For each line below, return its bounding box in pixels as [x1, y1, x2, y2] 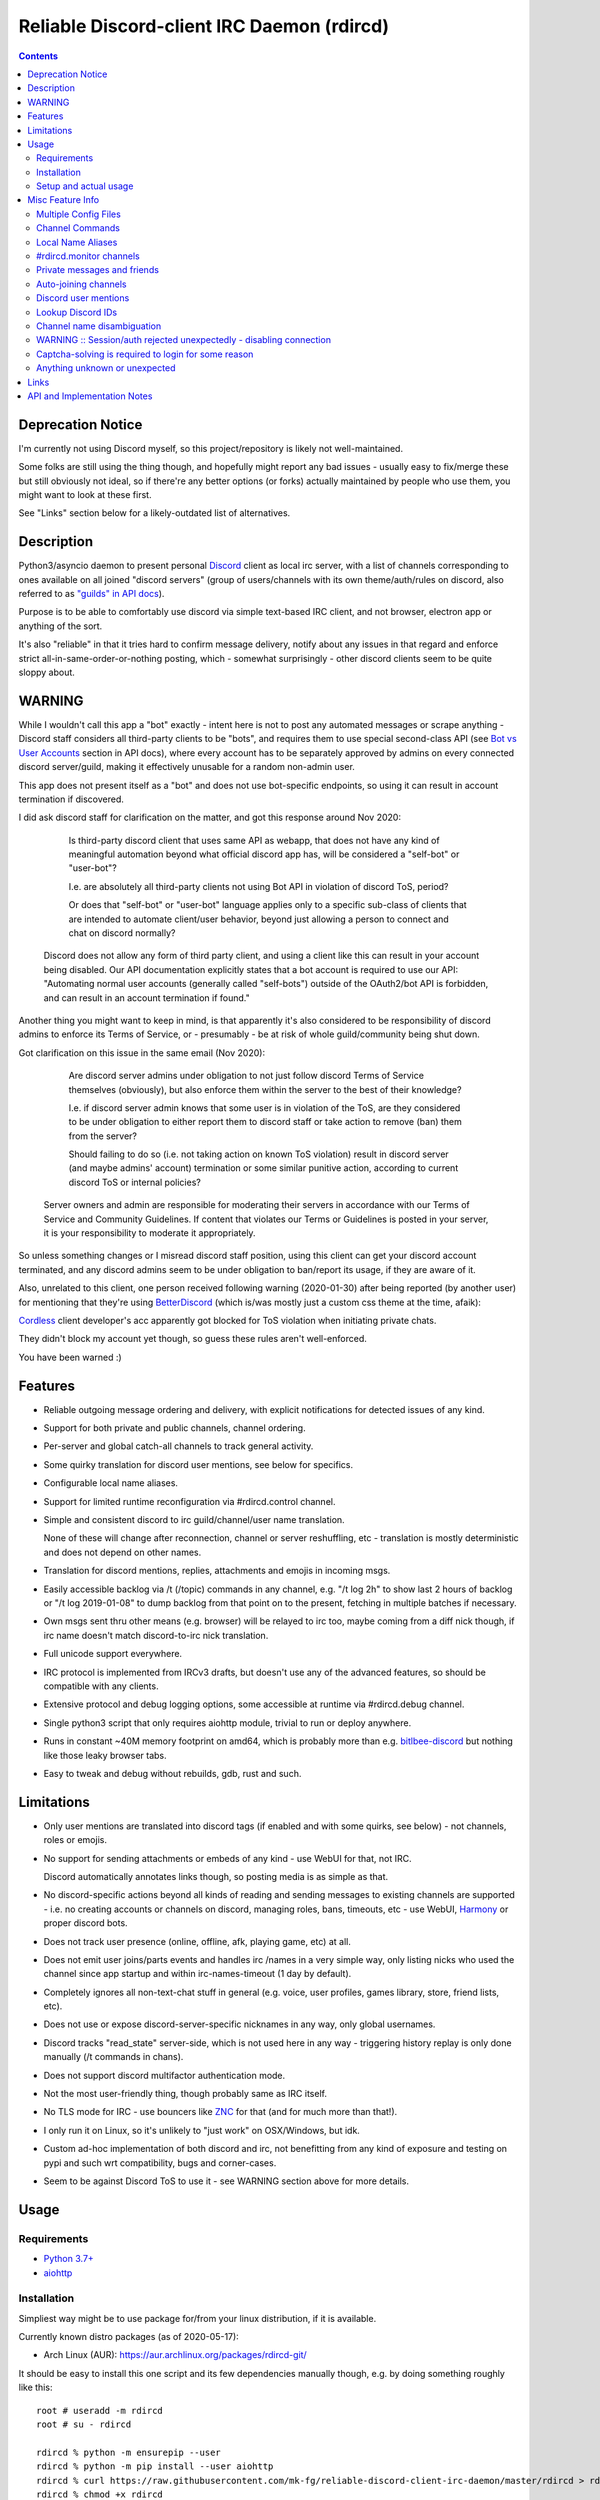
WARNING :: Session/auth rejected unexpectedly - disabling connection [36, 334, 332, 346]
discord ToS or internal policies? [68, 1176, 202, 1188]
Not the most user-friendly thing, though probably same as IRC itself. [43, 2088, 327, 2100]
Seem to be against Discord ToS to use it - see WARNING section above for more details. [43, 2175, 410, 2187]
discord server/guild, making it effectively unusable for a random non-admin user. [18, 761, 355, 773]
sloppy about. [18, 666, 75, 679]
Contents [18, 50, 59, 62]
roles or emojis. [43, 1834, 107, 1846]
